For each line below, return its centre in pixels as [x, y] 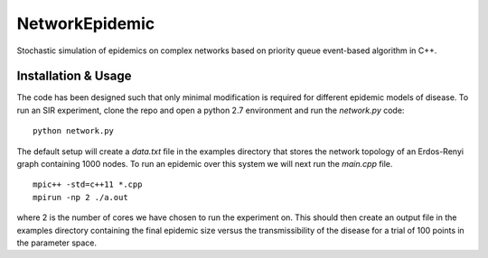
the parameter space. [57, 243]
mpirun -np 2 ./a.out [80, 197]
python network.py [74, 131]
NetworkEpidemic [86, 23]
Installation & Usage [74, 76]
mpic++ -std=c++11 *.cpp [88, 184]
